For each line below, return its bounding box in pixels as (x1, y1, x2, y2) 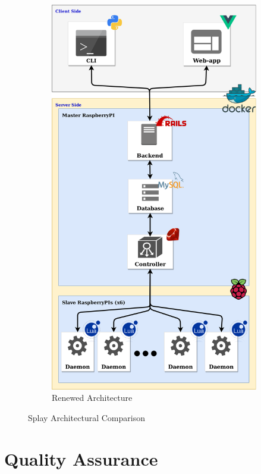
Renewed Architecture (52, 391, 133, 404)
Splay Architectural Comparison (28, 412, 145, 424)
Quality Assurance (4, 446, 158, 470)
